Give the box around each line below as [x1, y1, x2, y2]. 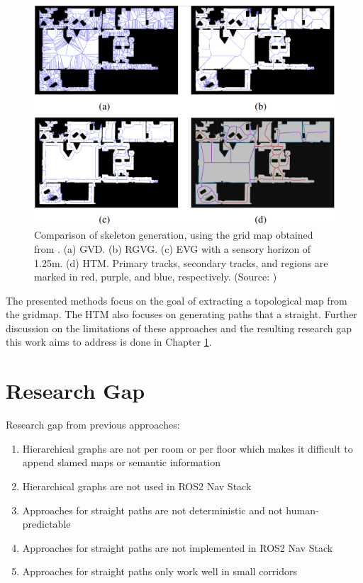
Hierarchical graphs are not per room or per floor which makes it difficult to [22, 441, 353, 455]
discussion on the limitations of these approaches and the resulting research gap [6, 320, 352, 335]
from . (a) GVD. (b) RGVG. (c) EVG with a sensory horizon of [34, 241, 311, 256]
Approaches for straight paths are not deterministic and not [22, 502, 283, 517]
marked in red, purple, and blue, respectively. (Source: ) [34, 269, 277, 284]
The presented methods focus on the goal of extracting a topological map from [6, 293, 347, 307]
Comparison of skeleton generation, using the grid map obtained [34, 227, 313, 242]
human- [286, 502, 319, 517]
